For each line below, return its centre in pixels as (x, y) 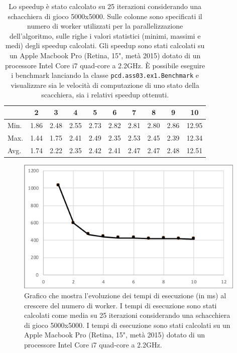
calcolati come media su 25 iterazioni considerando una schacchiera (127, 315)
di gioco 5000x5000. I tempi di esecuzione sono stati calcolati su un (127, 325)
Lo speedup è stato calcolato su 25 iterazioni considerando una (105, 6)
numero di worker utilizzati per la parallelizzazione (105, 26)
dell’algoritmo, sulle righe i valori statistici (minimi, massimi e (105, 35)
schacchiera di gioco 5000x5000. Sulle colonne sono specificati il (105, 16)
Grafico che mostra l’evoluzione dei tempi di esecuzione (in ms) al (125, 296)
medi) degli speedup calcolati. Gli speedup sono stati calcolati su (105, 45)
